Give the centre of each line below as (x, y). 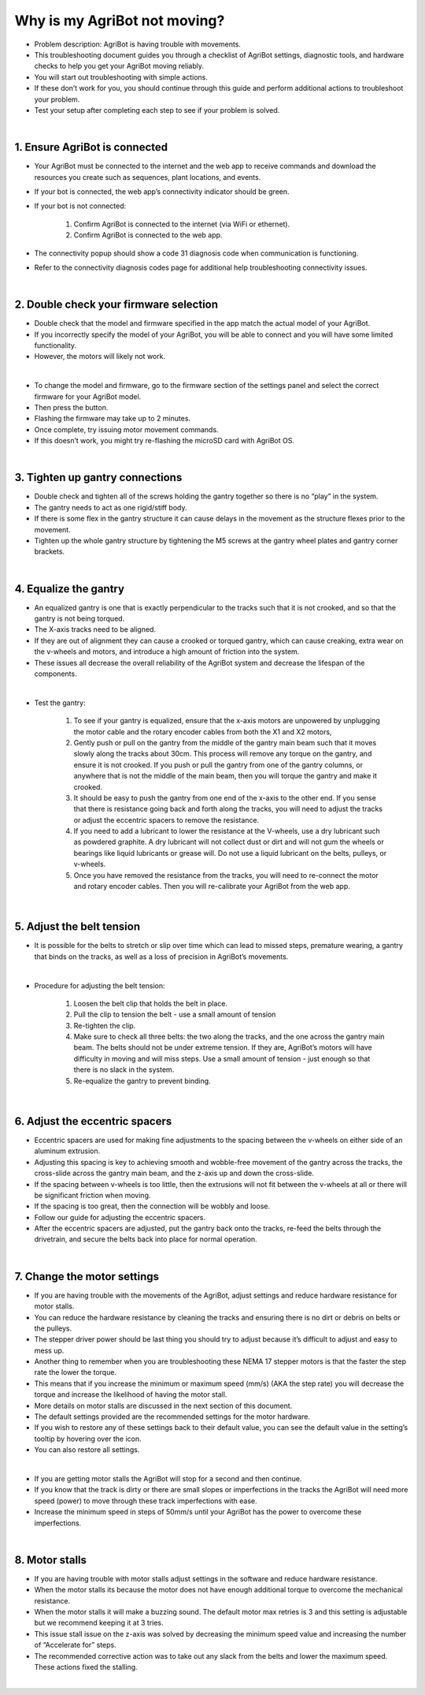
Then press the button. (71, 407)
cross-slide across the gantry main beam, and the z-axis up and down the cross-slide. (174, 1173)
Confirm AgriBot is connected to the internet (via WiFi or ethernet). (182, 224)
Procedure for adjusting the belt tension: (100, 985)
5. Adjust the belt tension (78, 927)
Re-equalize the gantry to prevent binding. (142, 1081)
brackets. (50, 551)
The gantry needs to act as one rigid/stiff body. (111, 507)
